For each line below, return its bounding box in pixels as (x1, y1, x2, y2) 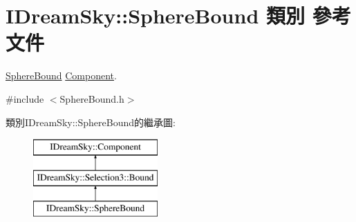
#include (6, 91, 44, 105)
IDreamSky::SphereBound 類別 (6, 1, 306, 30)
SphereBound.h (59, 91, 124, 105)
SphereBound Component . (6, 68, 117, 83)
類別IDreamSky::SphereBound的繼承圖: (6, 114, 176, 129)
